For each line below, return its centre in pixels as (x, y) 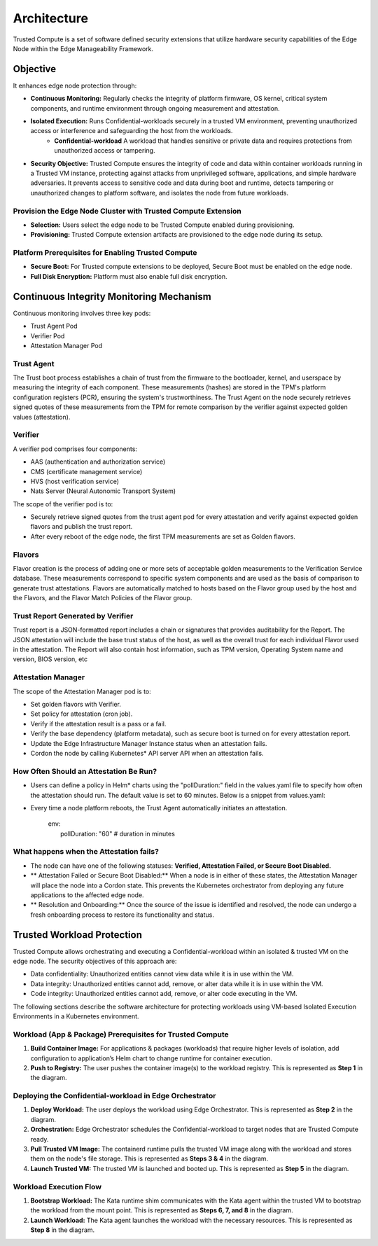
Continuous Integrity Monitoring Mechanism (112, 297)
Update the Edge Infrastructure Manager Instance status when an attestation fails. (149, 743)
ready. (40, 1139)
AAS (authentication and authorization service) (98, 462)
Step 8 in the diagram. (63, 1230)
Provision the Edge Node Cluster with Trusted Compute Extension (127, 211)
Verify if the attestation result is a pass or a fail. (98, 724)
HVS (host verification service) (75, 481)
